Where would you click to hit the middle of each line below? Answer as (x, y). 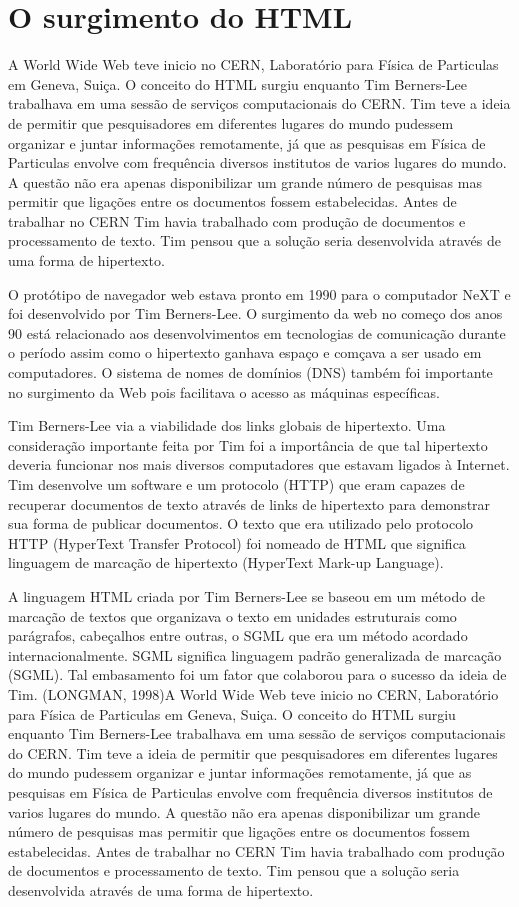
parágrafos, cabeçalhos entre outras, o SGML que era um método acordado (238, 635)
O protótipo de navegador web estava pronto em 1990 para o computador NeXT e (259, 293)
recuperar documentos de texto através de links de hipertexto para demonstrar (249, 503)
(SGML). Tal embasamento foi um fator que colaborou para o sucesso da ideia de (257, 674)
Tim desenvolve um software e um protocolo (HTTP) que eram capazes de (236, 484)
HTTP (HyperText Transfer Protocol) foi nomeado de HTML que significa (237, 542)
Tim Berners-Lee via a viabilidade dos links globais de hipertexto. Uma (227, 425)
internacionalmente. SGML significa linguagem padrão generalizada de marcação (255, 654)
